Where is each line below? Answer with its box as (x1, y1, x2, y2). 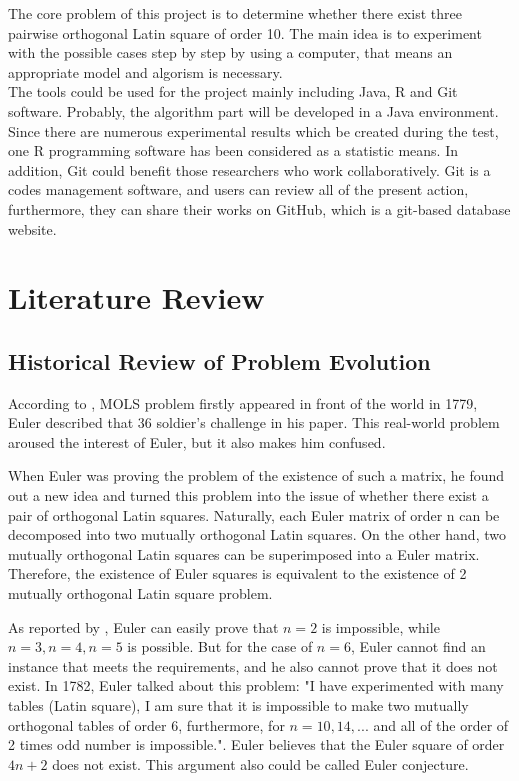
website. (8, 218, 57, 239)
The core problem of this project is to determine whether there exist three (8, 3, 462, 23)
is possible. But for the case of (127, 636, 313, 657)
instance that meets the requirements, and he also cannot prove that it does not (8, 655, 498, 676)
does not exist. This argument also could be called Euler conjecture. (52, 753, 469, 774)
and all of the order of (373, 714, 509, 735)
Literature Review (8, 277, 265, 318)
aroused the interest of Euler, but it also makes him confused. (8, 431, 386, 452)
